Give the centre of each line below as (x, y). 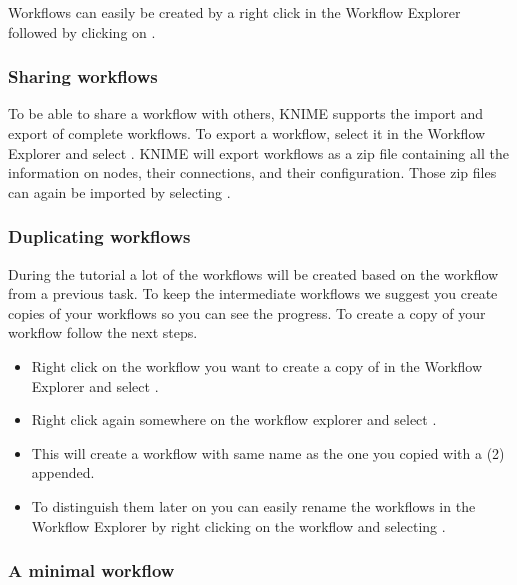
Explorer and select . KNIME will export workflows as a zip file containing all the (258, 152)
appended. (63, 472)
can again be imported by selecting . (119, 191)
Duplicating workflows (99, 236)
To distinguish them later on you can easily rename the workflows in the (253, 505)
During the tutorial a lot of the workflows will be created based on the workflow (253, 273)
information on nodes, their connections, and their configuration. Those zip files (252, 172)
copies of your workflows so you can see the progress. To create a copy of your (247, 312)
